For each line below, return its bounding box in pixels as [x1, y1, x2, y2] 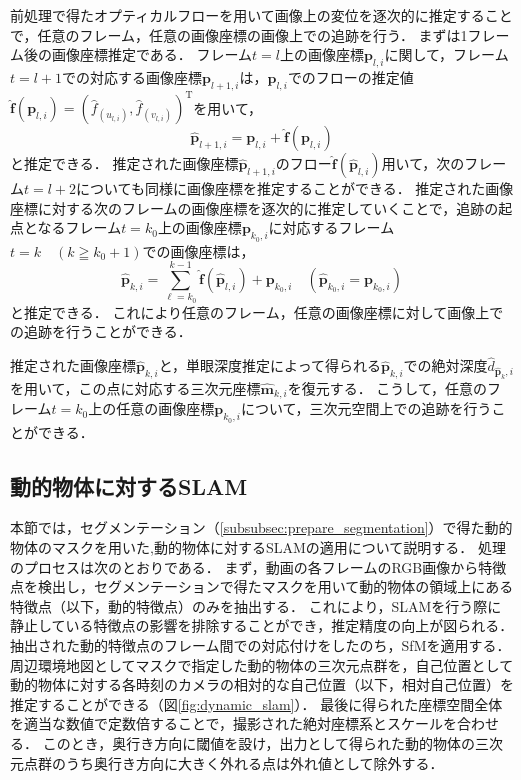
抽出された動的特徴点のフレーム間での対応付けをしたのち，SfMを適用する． [10, 635, 511, 656]
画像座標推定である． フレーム [51, 44, 253, 65]
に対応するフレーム [268, 217, 395, 238]
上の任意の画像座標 [88, 398, 215, 419]
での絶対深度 [403, 355, 488, 376]
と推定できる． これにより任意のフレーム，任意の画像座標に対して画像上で [10, 301, 504, 322]
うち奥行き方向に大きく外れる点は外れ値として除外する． [65, 752, 444, 773]
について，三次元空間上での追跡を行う [240, 398, 492, 419]
